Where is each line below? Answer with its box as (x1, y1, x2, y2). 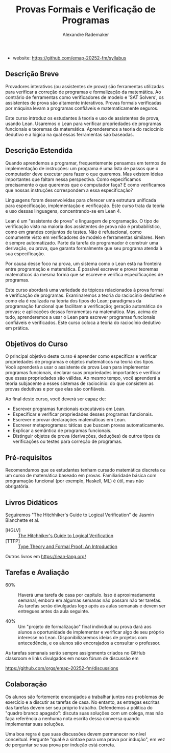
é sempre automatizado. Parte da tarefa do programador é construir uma (5, 239, 159, 246)
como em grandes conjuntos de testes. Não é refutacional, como (5, 229, 142, 235)
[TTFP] (5, 538, 20, 544)
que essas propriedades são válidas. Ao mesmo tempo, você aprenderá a (5, 375, 160, 381)
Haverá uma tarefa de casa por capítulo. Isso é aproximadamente (18, 592, 156, 598)
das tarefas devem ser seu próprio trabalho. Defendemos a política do (5, 704, 153, 710)
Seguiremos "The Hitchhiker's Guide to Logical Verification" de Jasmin (5, 512, 154, 518)
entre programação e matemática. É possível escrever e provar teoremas (5, 266, 159, 272)
